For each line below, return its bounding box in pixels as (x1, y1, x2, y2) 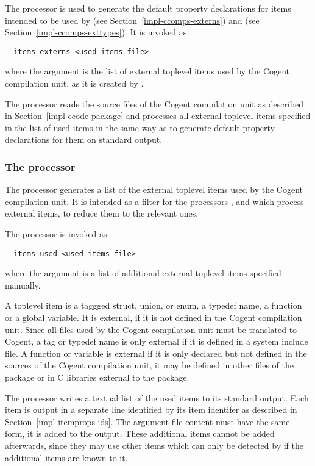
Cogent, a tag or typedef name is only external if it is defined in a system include (5, 335, 308, 348)
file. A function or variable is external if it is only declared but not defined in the (5, 346, 307, 359)
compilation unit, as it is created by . (5, 77, 144, 90)
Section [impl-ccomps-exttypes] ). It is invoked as (5, 26, 187, 38)
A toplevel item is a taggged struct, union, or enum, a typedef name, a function (5, 299, 302, 312)
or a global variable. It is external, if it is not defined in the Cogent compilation (5, 311, 302, 324)
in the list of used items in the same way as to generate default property (5, 121, 275, 134)
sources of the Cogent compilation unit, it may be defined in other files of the (5, 359, 294, 371)
